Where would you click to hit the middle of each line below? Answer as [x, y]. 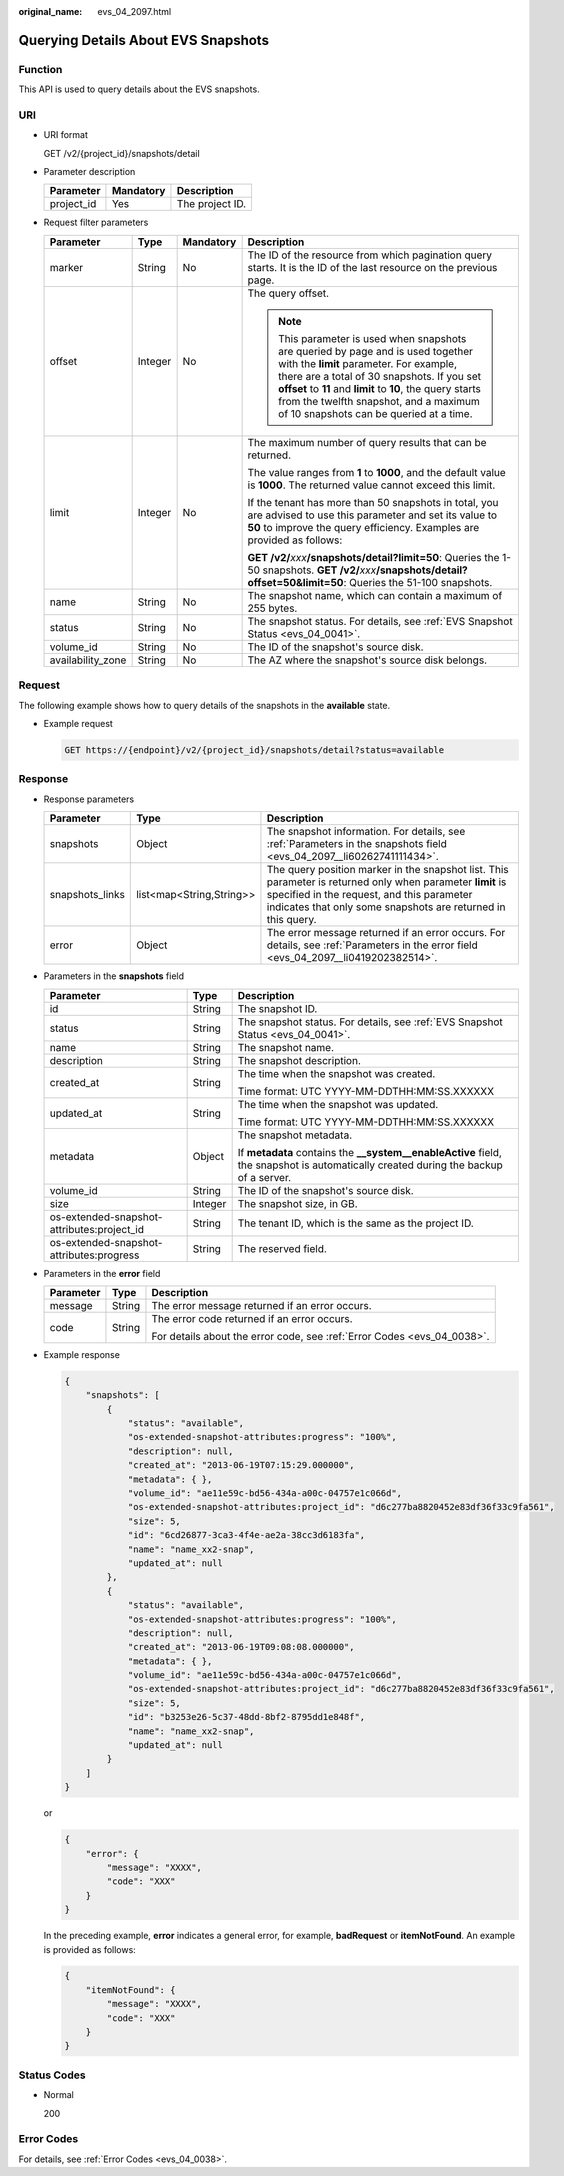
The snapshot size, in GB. [298, 1203]
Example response [81, 1354]
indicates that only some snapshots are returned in [386, 907]
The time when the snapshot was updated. [338, 1104]
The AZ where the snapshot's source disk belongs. [367, 660]
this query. [291, 920]
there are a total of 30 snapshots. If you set [380, 376]
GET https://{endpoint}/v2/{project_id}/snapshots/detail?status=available [254, 749]
